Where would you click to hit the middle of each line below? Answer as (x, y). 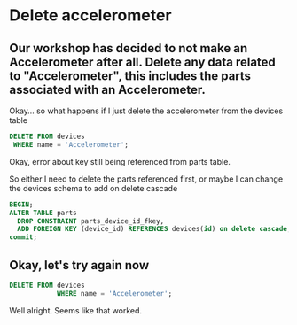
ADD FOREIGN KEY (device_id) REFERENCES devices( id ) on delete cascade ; (154, 229)
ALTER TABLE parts (43, 213)
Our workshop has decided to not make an (129, 48)
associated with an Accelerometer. (108, 89)
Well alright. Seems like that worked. (76, 310)
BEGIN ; (21, 205)
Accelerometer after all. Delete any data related (143, 62)
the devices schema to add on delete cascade (94, 188)
